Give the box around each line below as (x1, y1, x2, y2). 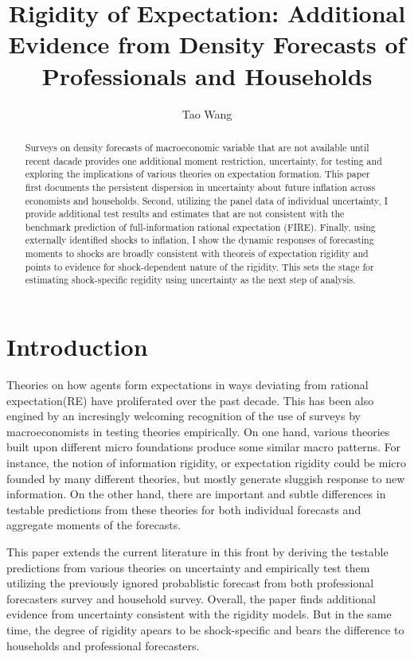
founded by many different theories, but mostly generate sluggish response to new (6, 470, 405, 486)
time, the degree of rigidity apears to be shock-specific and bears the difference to (6, 621, 404, 638)
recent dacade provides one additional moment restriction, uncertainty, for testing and (25, 154, 382, 167)
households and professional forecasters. (6, 637, 200, 653)
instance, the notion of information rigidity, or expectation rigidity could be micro (6, 454, 407, 471)
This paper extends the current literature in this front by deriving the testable (6, 543, 389, 560)
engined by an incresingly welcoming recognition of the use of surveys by (6, 407, 361, 424)
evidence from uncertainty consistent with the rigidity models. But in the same (6, 606, 392, 622)
